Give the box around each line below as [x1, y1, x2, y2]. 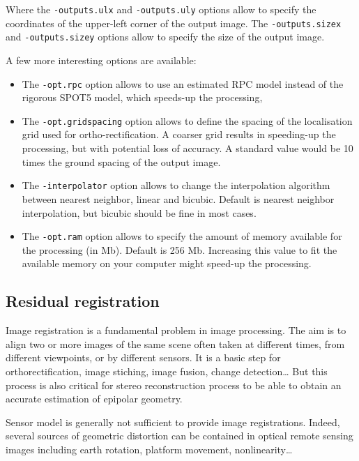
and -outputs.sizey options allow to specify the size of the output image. [6, 29, 325, 44]
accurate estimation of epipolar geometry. [6, 391, 183, 406]
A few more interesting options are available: [6, 52, 197, 67]
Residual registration [6, 290, 160, 312]
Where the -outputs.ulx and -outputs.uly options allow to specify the [6, 2, 316, 16]
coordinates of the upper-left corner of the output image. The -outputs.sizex [6, 15, 342, 30]
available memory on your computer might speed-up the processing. [22, 256, 312, 271]
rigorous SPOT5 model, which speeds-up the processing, [22, 90, 263, 105]
